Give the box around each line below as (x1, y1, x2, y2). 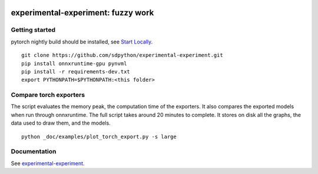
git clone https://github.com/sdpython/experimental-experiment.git (21, 52, 223, 59)
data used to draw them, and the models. (11, 119, 111, 126)
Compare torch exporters (11, 91, 85, 99)
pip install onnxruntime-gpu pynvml (21, 60, 127, 67)
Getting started (11, 26, 56, 34)
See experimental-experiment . (11, 159, 85, 167)
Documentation (11, 148, 57, 156)
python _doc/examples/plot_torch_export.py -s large (21, 133, 177, 140)
